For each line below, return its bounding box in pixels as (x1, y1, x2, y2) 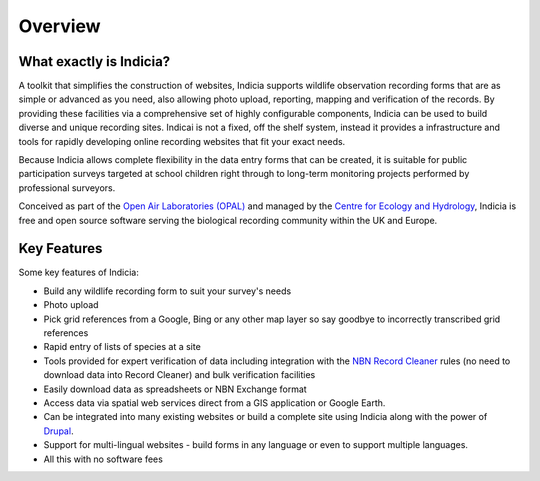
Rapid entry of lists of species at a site (43, 341, 202, 353)
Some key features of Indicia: (18, 266, 139, 279)
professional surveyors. (18, 181, 116, 194)
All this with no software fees (43, 453, 164, 465)
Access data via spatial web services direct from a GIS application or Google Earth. (43, 397, 386, 409)
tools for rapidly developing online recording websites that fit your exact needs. (18, 135, 346, 147)
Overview (18, 15, 101, 37)
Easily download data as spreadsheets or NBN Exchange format (43, 383, 307, 395)
